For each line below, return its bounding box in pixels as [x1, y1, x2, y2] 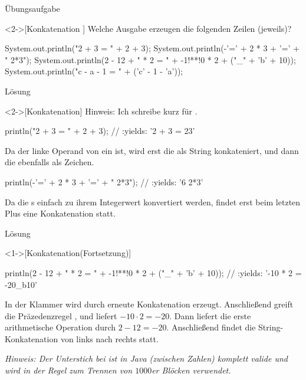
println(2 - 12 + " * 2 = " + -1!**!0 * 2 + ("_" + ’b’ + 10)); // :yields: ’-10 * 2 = [5, 266, 302, 279]
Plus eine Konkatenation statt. [5, 207, 116, 220]
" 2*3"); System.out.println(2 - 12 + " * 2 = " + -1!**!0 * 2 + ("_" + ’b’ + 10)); [5, 53, 296, 65]
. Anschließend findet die [166, 321, 256, 333]
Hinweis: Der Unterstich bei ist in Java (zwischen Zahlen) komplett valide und [5, 352, 288, 365]
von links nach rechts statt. [60, 332, 159, 345]
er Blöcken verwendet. [152, 364, 231, 376]
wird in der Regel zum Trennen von [5, 364, 133, 376]
